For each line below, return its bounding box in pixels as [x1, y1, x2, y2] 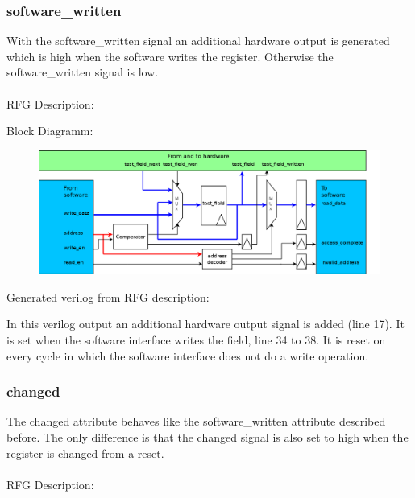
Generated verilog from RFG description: [6, 288, 210, 305]
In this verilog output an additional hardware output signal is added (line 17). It [6, 315, 405, 332]
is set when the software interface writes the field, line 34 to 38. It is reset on [6, 331, 386, 348]
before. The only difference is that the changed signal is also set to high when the [6, 429, 409, 445]
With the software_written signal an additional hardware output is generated [6, 32, 390, 49]
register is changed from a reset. [6, 444, 164, 461]
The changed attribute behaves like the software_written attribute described [6, 413, 386, 430]
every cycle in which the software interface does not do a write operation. [6, 347, 369, 364]
